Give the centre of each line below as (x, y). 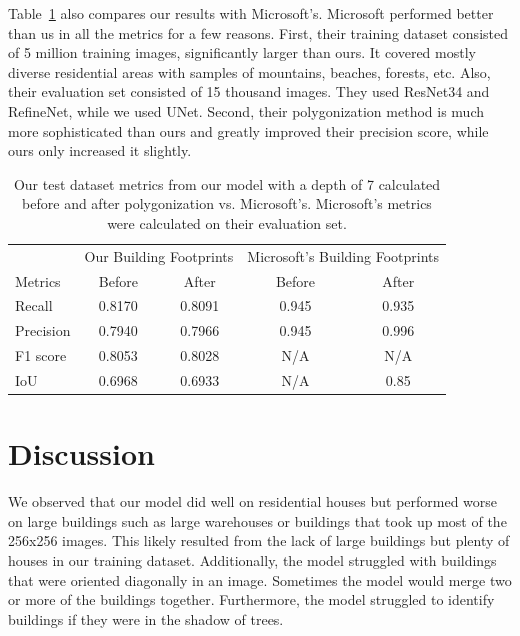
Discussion (81, 453)
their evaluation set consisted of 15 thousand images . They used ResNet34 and (249, 91)
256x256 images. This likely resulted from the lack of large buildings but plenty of (259, 540)
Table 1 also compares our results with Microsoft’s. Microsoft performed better (251, 13)
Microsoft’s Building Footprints (343, 255)
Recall (34, 305)
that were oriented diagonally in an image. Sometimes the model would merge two (260, 579)
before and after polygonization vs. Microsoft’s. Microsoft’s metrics (227, 203)
